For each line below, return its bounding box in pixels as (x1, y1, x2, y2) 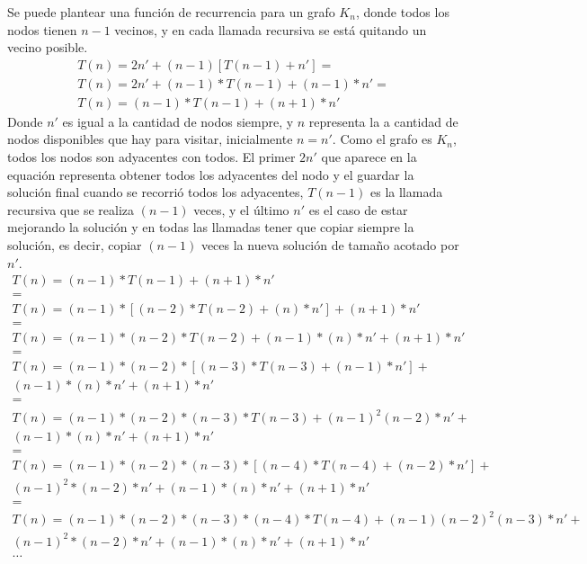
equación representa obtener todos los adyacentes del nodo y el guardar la (7, 165, 414, 184)
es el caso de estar (308, 200, 408, 219)
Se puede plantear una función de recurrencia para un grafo (7, 3, 335, 21)
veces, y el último (193, 200, 289, 219)
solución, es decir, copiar (7, 236, 142, 255)
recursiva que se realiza (7, 200, 135, 219)
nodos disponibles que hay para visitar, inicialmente (7, 130, 293, 148)
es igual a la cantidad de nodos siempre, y (62, 112, 294, 130)
